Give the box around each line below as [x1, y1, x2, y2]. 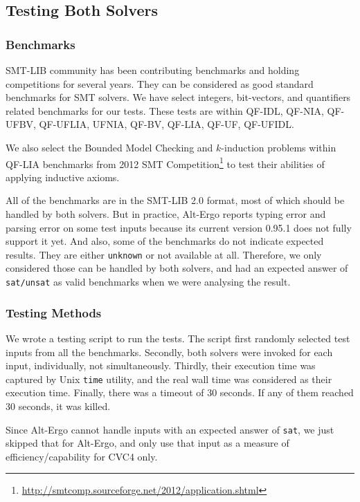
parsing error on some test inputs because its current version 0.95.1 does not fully [6, 220, 352, 234]
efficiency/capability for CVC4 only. [6, 449, 158, 463]
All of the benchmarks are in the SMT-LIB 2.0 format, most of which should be [6, 193, 345, 207]
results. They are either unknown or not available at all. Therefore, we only [6, 247, 322, 261]
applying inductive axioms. [6, 169, 120, 184]
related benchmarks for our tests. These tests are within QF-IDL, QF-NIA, [6, 103, 324, 118]
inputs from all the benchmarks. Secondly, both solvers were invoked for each [6, 344, 333, 359]
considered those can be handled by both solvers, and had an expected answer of [6, 261, 348, 275]
